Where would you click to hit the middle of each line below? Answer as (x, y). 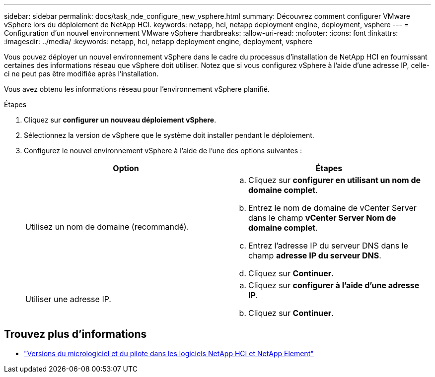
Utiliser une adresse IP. (68, 299)
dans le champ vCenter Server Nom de (322, 218)
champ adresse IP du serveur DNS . (315, 255)
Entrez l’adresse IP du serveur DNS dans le (328, 246)
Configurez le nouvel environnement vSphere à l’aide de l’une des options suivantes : (163, 151)
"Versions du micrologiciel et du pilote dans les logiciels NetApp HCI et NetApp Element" (169, 353)
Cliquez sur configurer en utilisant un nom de (335, 180)
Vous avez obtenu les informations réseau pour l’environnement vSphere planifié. (137, 89)
